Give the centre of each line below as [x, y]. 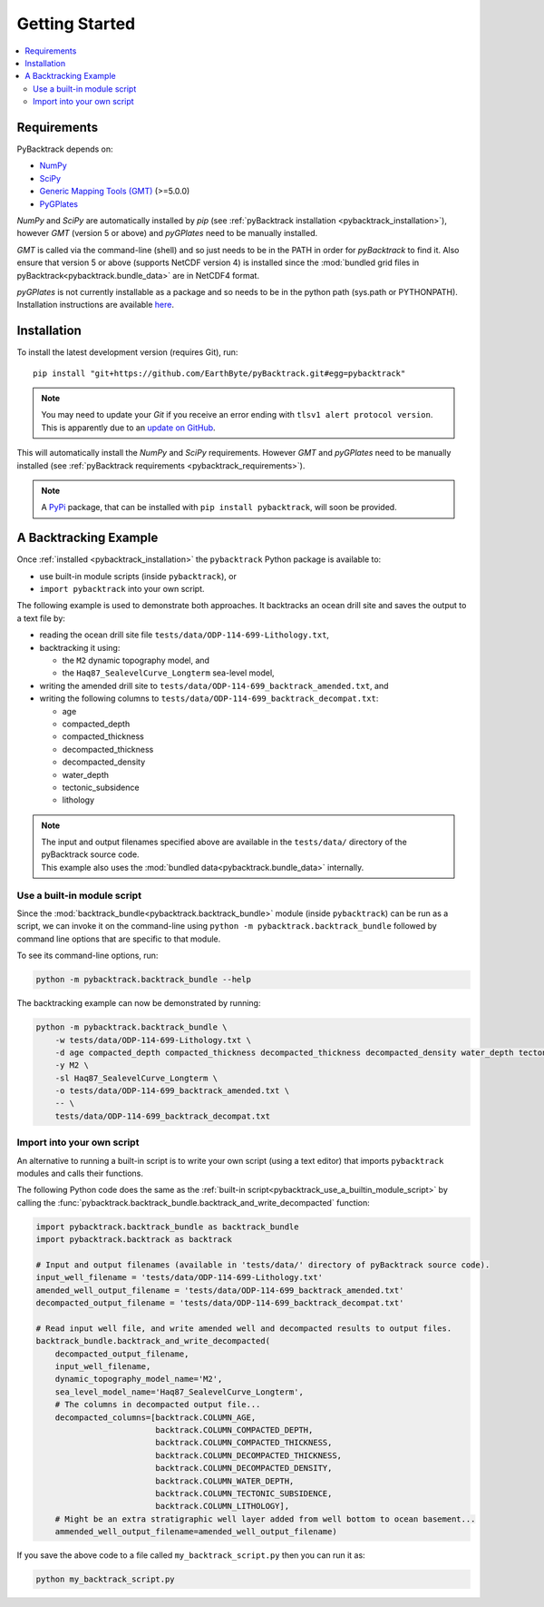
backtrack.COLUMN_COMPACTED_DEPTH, [234, 1430]
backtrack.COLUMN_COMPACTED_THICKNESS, [244, 1443]
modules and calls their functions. [80, 1173]
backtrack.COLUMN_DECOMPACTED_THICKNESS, [249, 1455]
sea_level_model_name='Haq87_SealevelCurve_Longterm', [179, 1392]
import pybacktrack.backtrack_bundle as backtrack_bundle [167, 1227]
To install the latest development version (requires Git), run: [127, 352]
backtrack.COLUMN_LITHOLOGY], [223, 1506]
